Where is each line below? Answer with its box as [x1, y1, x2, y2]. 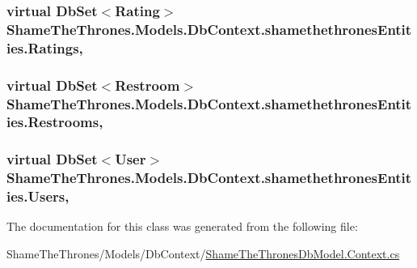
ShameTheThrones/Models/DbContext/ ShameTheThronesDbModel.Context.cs [6, 245, 400, 262]
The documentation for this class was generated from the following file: [6, 218, 358, 235]
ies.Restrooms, [6, 112, 103, 132]
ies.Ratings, [6, 37, 83, 57]
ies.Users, [6, 186, 69, 206]
